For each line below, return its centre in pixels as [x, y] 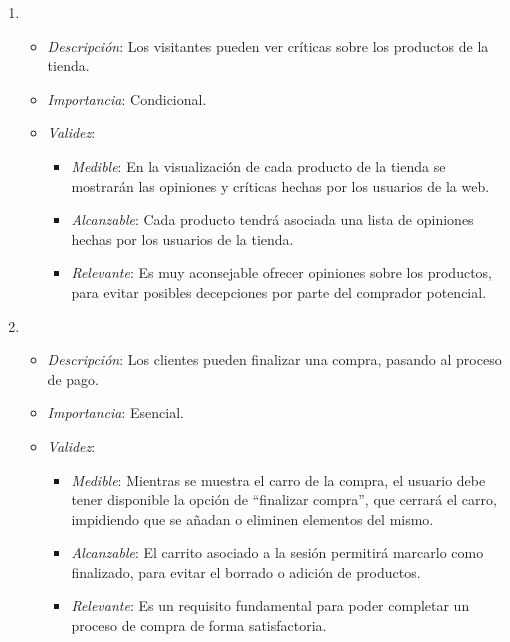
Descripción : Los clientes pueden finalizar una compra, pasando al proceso [274, 359]
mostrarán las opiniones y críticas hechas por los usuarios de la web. [280, 185]
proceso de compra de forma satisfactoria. [199, 625]
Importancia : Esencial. [116, 412]
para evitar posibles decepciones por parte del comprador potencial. [279, 291]
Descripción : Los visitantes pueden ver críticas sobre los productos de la [268, 45]
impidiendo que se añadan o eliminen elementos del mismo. [252, 518]
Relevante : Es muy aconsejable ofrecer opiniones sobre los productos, [281, 272]
